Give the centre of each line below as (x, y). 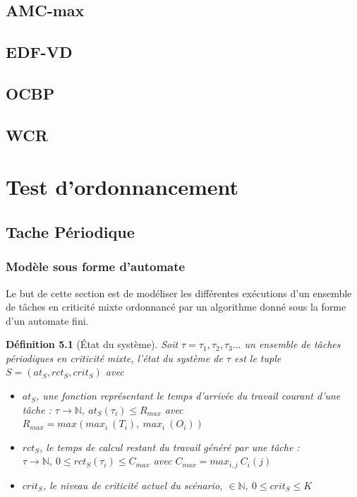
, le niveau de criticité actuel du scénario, (133, 485)
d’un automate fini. (47, 320)
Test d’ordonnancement (122, 187)
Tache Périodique (70, 231)
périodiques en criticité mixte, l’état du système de (114, 358)
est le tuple (258, 358)
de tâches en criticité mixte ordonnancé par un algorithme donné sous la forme (176, 307)
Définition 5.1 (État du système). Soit (92, 344)
